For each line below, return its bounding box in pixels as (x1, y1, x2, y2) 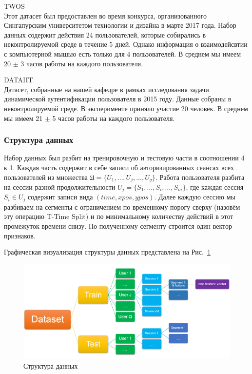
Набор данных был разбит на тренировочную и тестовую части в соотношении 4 (4, 153, 245, 163)
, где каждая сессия (186, 181, 244, 192)
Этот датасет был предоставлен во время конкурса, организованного (4, 10, 207, 20)
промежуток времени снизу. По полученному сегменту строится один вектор (4, 221, 233, 231)
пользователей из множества (4, 172, 88, 182)
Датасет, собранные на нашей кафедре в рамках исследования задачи (4, 84, 209, 94)
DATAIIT (4, 75, 33, 85)
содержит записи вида (27, 192, 93, 202)
